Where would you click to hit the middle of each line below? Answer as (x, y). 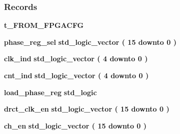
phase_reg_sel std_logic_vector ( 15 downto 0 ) (90, 42)
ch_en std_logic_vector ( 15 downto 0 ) (75, 125)
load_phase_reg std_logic (50, 92)
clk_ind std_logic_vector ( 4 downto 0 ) (76, 59)
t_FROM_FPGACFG (44, 25)
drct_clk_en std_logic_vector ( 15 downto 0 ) (87, 109)
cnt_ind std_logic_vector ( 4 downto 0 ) (76, 75)
